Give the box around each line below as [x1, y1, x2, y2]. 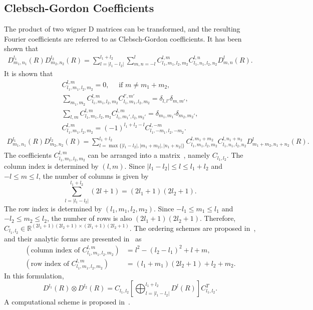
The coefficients [4, 150, 52, 160]
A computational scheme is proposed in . [4, 296, 130, 307]
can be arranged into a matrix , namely [88, 150, 210, 160]
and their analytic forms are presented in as [4, 233, 142, 243]
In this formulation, [4, 270, 64, 280]
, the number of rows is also [47, 213, 132, 223]
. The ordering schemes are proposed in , [129, 222, 256, 233]
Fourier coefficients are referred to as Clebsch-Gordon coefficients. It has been [4, 33, 242, 44]
